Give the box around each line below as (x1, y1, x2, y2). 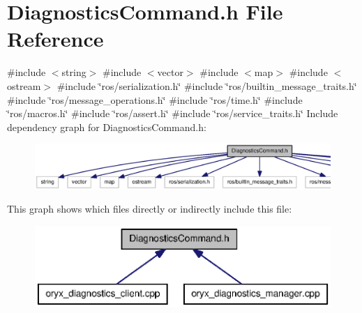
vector (157, 65, 183, 79)
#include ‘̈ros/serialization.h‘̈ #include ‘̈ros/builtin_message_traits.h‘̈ (56, 78, 357, 93)
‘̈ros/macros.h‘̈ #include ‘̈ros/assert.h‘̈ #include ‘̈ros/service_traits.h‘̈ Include (7, 106, 338, 121)
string (61, 65, 86, 79)
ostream (7, 78, 41, 93)
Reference (7, 24, 104, 53)
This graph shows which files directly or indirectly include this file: (7, 201, 292, 216)
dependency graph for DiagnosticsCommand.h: (7, 119, 206, 134)
